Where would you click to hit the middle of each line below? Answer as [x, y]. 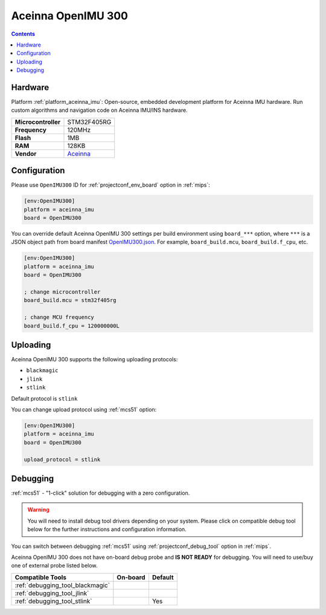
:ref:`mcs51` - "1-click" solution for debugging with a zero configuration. [101, 493]
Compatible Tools [40, 577]
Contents [23, 34]
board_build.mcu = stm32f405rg [70, 300]
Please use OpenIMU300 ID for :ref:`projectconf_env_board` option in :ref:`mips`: [111, 185]
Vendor [26, 153]
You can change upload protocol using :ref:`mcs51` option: [84, 410]
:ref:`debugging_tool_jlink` [52, 593]
